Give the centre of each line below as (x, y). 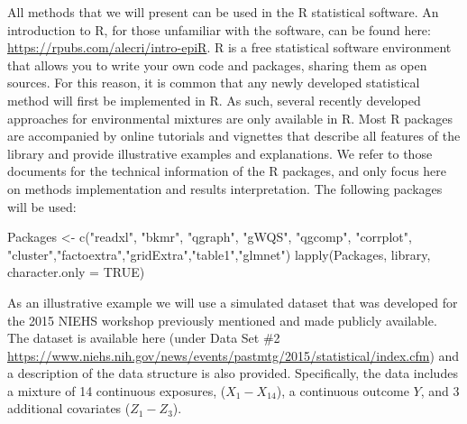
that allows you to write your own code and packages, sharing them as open (217, 65)
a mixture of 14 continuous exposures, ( (117, 390)
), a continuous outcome (343, 390)
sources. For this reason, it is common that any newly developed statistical (214, 83)
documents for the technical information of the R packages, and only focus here (227, 171)
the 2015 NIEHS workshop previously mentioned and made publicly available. (222, 320)
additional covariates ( (69, 408)
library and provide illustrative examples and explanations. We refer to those (220, 153)
